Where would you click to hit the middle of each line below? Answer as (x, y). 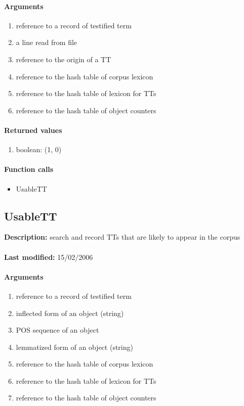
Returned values (33, 130)
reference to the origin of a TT (64, 59)
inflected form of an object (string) (70, 313)
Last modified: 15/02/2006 (49, 257)
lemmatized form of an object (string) (74, 347)
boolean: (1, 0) (39, 149)
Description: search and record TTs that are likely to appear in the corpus (122, 237)
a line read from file (47, 42)
